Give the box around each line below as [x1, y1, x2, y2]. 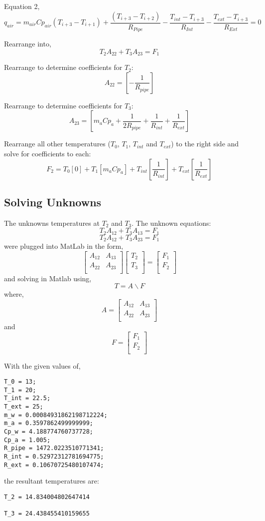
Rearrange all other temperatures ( [4, 138, 111, 149]
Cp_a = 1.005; [4, 436, 51, 444]
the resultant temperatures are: [4, 476, 99, 486]
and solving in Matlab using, [4, 273, 92, 283]
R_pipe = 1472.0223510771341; [4, 445, 104, 452]
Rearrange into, [4, 38, 51, 49]
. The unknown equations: [132, 217, 211, 228]
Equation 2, [4, 1, 40, 11]
